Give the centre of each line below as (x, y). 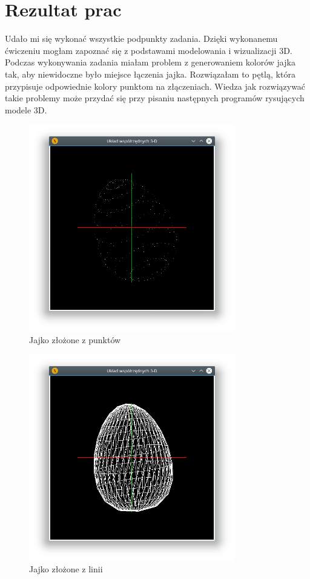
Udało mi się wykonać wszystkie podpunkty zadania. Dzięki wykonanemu (141, 38)
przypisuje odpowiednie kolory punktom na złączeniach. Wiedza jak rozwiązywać (155, 86)
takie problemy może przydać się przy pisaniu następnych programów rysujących (155, 98)
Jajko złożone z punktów (75, 339)
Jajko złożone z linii (66, 569)
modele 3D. (26, 109)
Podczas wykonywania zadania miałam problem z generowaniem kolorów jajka (150, 62)
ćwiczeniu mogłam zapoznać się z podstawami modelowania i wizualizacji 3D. (149, 50)
